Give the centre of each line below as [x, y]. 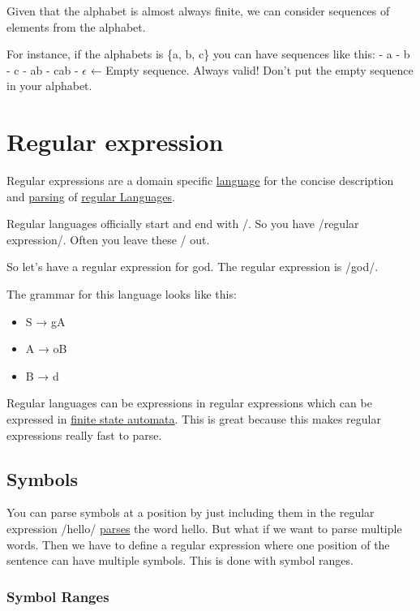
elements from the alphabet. [76, 26]
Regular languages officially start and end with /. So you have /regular [183, 224]
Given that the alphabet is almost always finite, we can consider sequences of [198, 11]
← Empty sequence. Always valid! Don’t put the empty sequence [252, 69]
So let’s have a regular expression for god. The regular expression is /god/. [193, 267]
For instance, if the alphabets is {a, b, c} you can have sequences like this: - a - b [208, 54]
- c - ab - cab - [43, 69]
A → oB [46, 349]
